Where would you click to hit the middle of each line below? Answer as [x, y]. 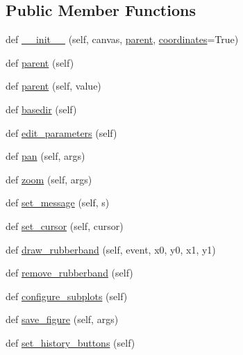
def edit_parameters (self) [61, 132]
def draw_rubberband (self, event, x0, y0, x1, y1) [111, 249]
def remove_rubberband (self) [69, 273]
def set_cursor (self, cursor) [65, 225]
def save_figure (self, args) [62, 319]
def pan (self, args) [45, 156]
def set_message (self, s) [58, 203]
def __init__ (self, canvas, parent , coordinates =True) [122, 39]
